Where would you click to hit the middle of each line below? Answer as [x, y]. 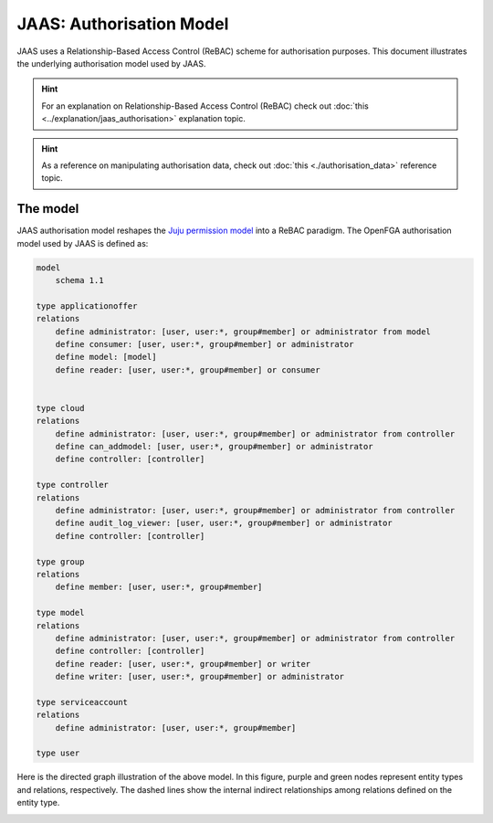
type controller [73, 485]
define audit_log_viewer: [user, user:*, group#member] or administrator [224, 523]
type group [60, 561]
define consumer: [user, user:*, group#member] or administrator [205, 344]
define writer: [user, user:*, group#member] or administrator [200, 677]
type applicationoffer [87, 306]
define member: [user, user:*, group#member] [159, 587]
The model [48, 209]
